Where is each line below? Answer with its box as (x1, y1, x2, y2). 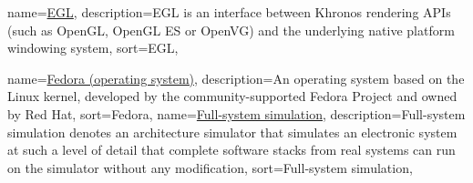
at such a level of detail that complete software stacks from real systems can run (7, 140, 456, 159)
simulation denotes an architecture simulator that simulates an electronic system (7, 122, 458, 141)
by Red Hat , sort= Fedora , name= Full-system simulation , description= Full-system (7, 104, 466, 123)
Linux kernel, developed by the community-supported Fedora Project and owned (7, 86, 458, 106)
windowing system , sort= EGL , (7, 38, 179, 57)
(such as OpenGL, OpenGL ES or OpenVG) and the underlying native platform (7, 20, 455, 39)
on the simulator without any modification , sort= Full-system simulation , (7, 158, 413, 177)
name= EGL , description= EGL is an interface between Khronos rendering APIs (7, 3, 451, 21)
